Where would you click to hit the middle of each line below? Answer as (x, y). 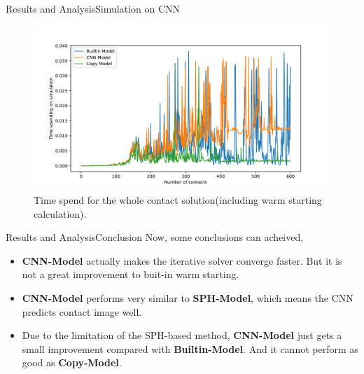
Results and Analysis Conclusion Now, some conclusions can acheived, (155, 237)
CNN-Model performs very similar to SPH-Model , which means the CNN (188, 297)
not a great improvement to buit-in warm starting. (131, 274)
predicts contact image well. (82, 311)
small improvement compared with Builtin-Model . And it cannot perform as (190, 348)
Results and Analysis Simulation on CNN (93, 8)
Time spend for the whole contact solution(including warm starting (178, 199)
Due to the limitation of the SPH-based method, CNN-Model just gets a (182, 335)
